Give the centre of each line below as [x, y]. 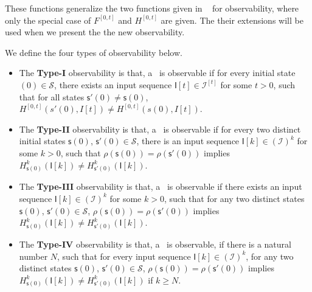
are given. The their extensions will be [232, 20]
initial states [42, 141]
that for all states [52, 96]
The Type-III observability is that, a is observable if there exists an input [161, 186]
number [33, 256]
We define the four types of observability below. [94, 52]
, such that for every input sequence [124, 256]
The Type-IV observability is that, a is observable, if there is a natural [155, 244]
